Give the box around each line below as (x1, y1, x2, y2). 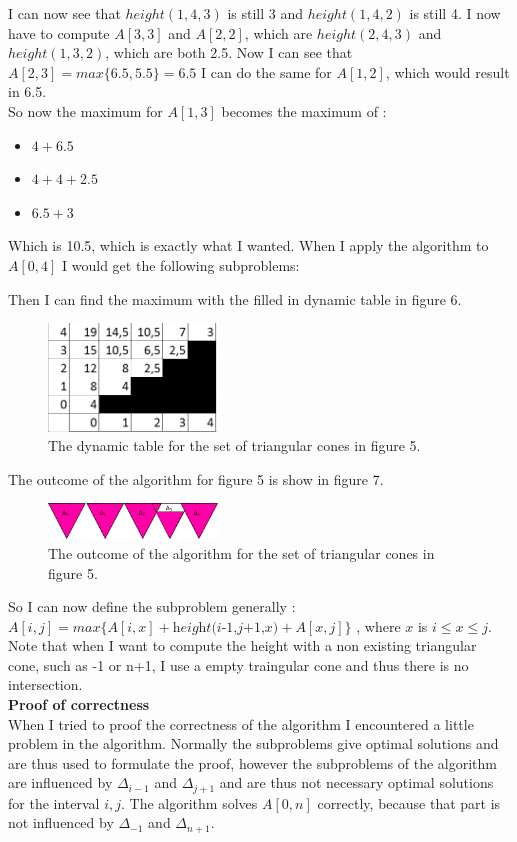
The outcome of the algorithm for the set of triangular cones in (48, 542, 435, 563)
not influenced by (8, 812, 114, 833)
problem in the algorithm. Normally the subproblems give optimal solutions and (8, 733, 499, 754)
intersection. (8, 674, 83, 695)
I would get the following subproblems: (62, 254, 300, 275)
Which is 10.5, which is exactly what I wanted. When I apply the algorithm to (8, 235, 489, 256)
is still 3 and (227, 3, 303, 23)
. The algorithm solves (121, 792, 258, 813)
